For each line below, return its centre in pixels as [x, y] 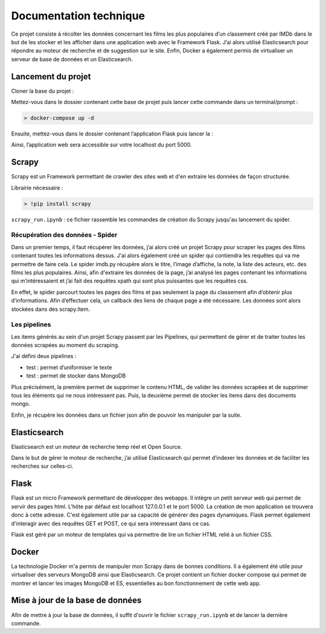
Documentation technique [78, 16]
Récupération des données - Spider [64, 235]
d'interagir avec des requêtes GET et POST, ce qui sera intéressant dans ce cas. [111, 523]
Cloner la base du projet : [43, 91]
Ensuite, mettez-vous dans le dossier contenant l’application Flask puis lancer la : [112, 134]
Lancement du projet [51, 77]
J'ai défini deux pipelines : [44, 356]
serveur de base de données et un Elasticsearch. [72, 59]
